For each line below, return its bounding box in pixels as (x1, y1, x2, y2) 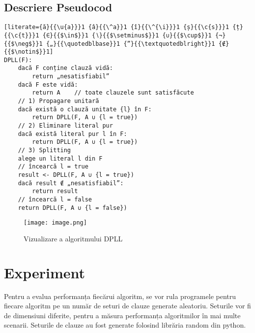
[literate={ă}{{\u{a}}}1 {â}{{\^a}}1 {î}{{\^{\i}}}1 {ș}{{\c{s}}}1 (4, 24, 229, 31)
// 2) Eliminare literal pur (18, 122, 113, 130)
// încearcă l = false (18, 196, 92, 203)
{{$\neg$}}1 (4, 40, 43, 47)
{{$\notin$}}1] (4, 48, 54, 56)
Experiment (4, 262, 85, 282)
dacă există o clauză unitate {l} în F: (18, 105, 152, 113)
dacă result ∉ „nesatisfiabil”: (18, 179, 124, 187)
